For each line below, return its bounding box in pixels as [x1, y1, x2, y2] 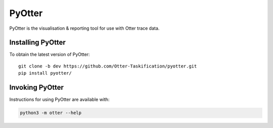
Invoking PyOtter [9, 83, 64, 92]
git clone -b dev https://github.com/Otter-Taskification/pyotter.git [18, 63, 197, 69]
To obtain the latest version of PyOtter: [9, 51, 90, 57]
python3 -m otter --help [20, 110, 82, 116]
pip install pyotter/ [18, 71, 72, 76]
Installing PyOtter [9, 38, 66, 47]
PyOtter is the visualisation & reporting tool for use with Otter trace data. [9, 25, 160, 31]
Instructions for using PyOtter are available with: [9, 96, 110, 103]
